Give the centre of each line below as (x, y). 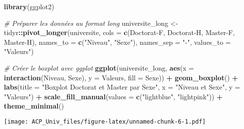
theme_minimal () (34, 106)
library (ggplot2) (29, 6)
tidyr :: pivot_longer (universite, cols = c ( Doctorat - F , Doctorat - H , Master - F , (119, 32)
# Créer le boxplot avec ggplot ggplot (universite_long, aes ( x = (99, 67)
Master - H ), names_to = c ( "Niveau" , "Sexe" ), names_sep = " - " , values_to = (117, 42)
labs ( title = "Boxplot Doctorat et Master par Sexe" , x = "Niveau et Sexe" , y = (122, 87)
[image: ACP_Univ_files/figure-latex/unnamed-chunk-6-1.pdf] (105, 121)
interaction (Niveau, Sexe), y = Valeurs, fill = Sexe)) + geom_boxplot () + (121, 77)
